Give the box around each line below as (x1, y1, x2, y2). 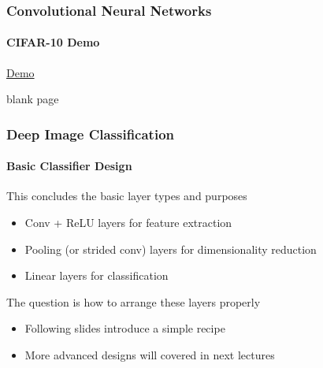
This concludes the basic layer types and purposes (6, 188, 247, 204)
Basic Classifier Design (6, 158, 132, 174)
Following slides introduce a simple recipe (24, 320, 225, 336)
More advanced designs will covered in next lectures (24, 347, 275, 363)
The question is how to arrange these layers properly (6, 293, 261, 310)
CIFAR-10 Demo (6, 34, 100, 50)
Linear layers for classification (24, 267, 169, 284)
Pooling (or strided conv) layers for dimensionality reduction (24, 240, 317, 257)
